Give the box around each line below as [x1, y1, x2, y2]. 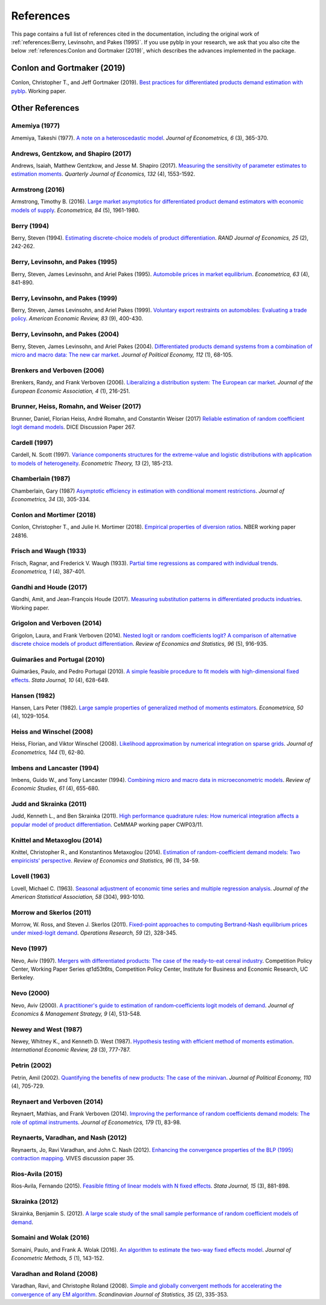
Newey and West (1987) [11, 1025, 83, 1033]
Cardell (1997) [11, 438, 54, 447]
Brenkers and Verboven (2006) [11, 366, 105, 375]
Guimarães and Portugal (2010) [11, 655, 105, 663]
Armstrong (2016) [11, 185, 65, 194]
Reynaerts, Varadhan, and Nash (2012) [11, 1134, 127, 1142]
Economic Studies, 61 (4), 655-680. [11, 784, 100, 792]
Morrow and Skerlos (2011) [11, 908, 92, 916]
